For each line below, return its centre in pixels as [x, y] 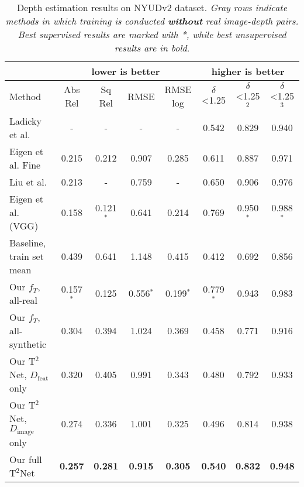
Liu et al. [28, 181]
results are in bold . [152, 48]
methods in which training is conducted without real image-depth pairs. [152, 21]
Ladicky [25, 121]
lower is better [126, 71]
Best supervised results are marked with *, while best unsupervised [152, 34]
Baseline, [28, 242]
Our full [26, 459]
